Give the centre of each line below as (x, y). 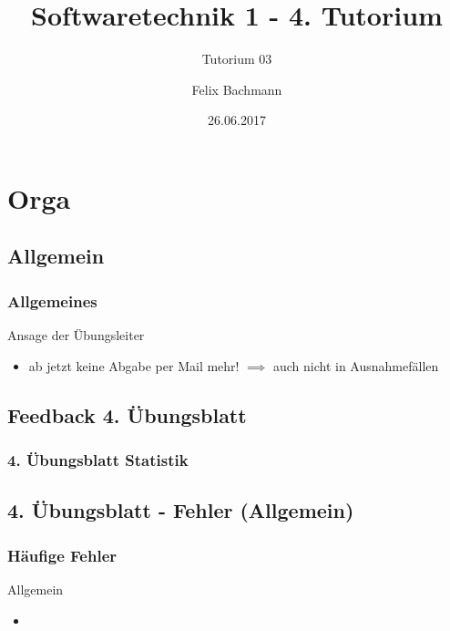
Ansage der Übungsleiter (76, 335)
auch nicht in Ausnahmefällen (356, 365)
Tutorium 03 (237, 59)
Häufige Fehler (62, 555)
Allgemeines (52, 300)
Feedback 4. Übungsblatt (127, 414)
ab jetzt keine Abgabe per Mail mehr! (134, 365)
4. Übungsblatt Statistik (98, 459)
